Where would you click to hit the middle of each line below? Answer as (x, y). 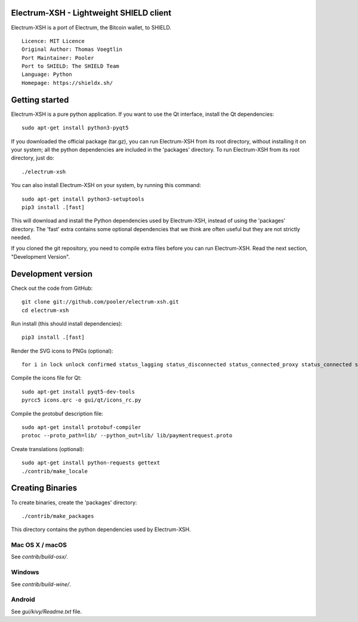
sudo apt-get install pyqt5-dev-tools (78, 392)
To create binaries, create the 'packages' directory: (74, 502)
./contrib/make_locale (55, 471)
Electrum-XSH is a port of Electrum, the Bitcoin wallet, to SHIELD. (91, 27)
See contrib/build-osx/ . (40, 557)
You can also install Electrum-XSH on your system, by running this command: (106, 185)
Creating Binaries (44, 488)
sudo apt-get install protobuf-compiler (81, 428)
